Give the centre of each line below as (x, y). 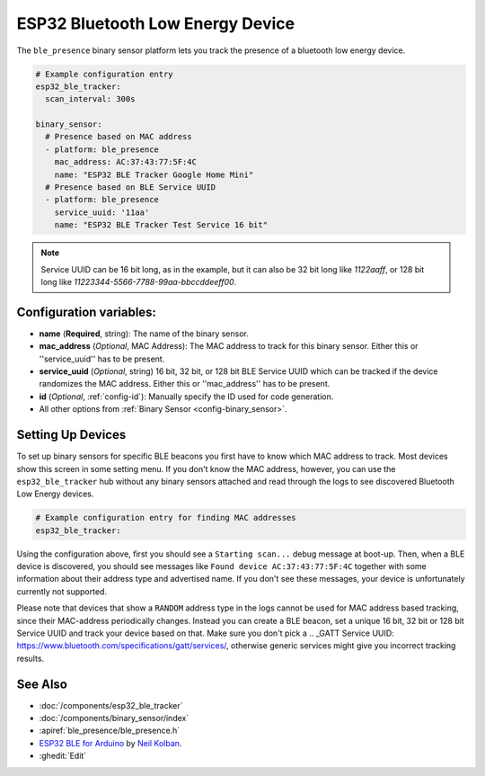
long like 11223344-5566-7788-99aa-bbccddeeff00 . (139, 281)
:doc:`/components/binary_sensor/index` (114, 718)
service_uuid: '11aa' (102, 212)
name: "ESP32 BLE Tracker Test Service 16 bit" (161, 225)
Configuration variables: (87, 312)
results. (31, 658)
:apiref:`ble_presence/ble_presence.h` (110, 731)
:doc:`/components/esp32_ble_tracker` (111, 705)
